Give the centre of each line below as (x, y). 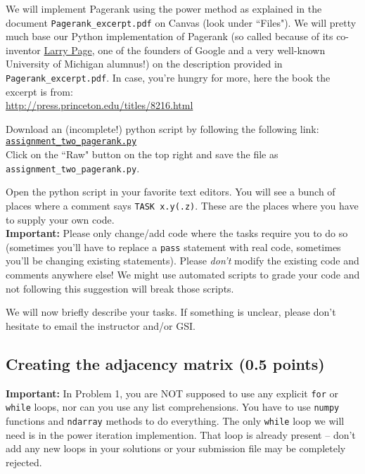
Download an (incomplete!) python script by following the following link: (162, 128)
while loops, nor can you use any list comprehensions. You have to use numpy (173, 407)
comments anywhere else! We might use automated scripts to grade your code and (183, 275)
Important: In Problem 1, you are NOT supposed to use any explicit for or (172, 393)
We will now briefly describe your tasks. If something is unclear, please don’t (171, 312)
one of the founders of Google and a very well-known (212, 50)
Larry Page (68, 50)
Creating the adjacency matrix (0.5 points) (165, 363)
